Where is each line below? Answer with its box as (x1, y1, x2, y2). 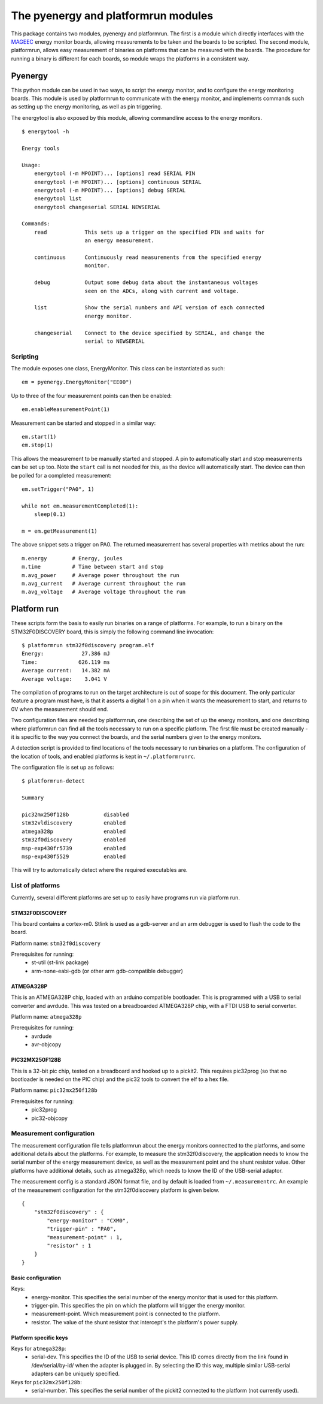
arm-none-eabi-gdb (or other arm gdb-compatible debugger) (31, 967, 184, 974)
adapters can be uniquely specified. (31, 1370, 120, 1378)
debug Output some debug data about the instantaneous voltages (33, 279, 258, 286)
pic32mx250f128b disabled (22, 811, 129, 818)
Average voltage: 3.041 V (22, 675, 107, 683)
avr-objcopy (31, 1041, 62, 1048)
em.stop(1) (22, 442, 54, 449)
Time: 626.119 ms (22, 659, 111, 665)
